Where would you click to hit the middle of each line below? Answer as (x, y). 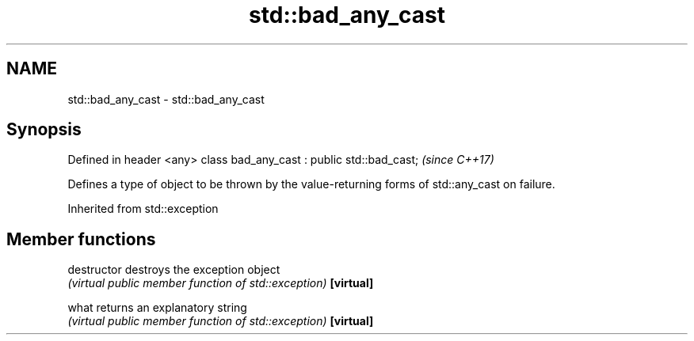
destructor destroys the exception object (174, 270)
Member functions (81, 239)
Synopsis (44, 130)
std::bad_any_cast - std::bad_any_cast (166, 99)
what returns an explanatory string (157, 308)
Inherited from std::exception (143, 209)
